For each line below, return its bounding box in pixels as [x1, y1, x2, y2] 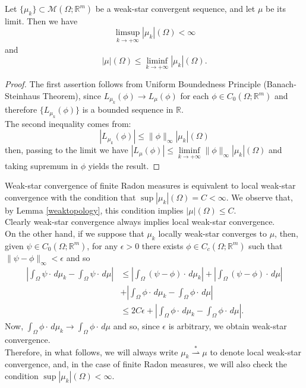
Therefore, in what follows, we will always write [5, 345, 178, 358]
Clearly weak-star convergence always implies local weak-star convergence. [5, 215, 275, 228]
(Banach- [263, 78, 296, 90]
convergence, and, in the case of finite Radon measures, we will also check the [5, 358, 287, 370]
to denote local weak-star [210, 345, 302, 358]
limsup [115, 28, 140, 37]
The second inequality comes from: [5, 117, 131, 129]
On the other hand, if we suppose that [5, 227, 144, 240]
